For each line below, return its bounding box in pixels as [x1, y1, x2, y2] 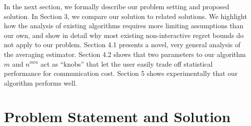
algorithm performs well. [4, 77, 77, 88]
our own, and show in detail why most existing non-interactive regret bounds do [4, 30, 244, 40]
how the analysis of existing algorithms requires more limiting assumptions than [4, 20, 244, 31]
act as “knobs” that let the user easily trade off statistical [41, 58, 213, 69]
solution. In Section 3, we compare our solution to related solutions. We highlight [4, 11, 247, 21]
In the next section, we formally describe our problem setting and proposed [4, 1, 230, 11]
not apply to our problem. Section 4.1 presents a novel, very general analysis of [4, 39, 241, 50]
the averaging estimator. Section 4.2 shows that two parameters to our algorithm [4, 49, 246, 59]
